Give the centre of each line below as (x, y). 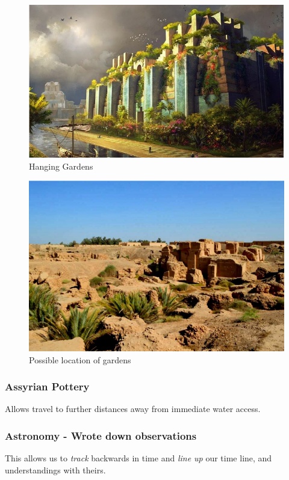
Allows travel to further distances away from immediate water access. (133, 409)
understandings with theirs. (55, 469)
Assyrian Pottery (47, 386)
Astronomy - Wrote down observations (101, 435)
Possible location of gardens (80, 359)
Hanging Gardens (61, 166)
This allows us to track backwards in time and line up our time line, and (138, 458)
